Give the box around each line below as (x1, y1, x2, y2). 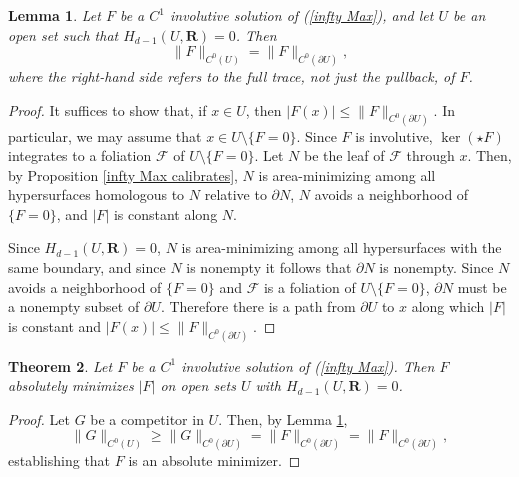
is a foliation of (263, 276, 356, 297)
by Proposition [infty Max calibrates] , (8, 164, 238, 185)
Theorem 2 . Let (8, 355, 113, 376)
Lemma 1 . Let (8, 5, 101, 25)
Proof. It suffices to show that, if (8, 99, 207, 120)
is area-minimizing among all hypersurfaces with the (181, 237, 502, 258)
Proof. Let (8, 408, 70, 429)
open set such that (8, 24, 119, 45)
